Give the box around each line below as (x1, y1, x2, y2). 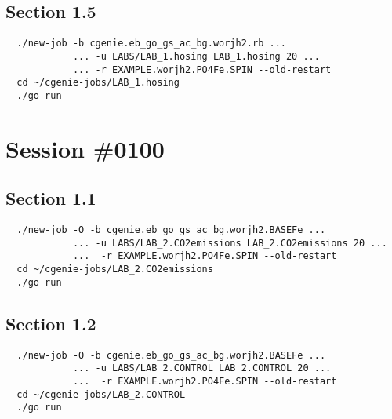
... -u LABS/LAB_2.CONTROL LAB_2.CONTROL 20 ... (72, 363, 332, 374)
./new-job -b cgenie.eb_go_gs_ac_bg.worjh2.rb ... (16, 38, 286, 49)
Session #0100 (5, 132, 165, 164)
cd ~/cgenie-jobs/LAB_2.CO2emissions (16, 264, 213, 275)
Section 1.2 (5, 311, 96, 335)
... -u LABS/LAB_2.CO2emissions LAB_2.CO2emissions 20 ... (72, 237, 387, 249)
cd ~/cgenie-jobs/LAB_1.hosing (16, 77, 180, 89)
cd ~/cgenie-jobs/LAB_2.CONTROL (16, 388, 186, 400)
